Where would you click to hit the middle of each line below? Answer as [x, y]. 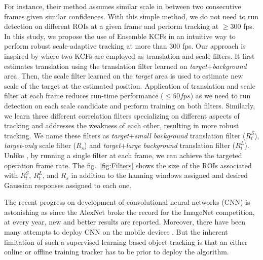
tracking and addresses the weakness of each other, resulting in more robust [122, 125]
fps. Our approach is [214, 46]
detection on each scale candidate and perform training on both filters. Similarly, [130, 105]
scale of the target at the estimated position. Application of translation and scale [130, 85]
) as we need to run [220, 96]
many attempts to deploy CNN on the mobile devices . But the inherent [116, 232]
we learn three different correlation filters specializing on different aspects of [122, 115]
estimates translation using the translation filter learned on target [106, 66]
